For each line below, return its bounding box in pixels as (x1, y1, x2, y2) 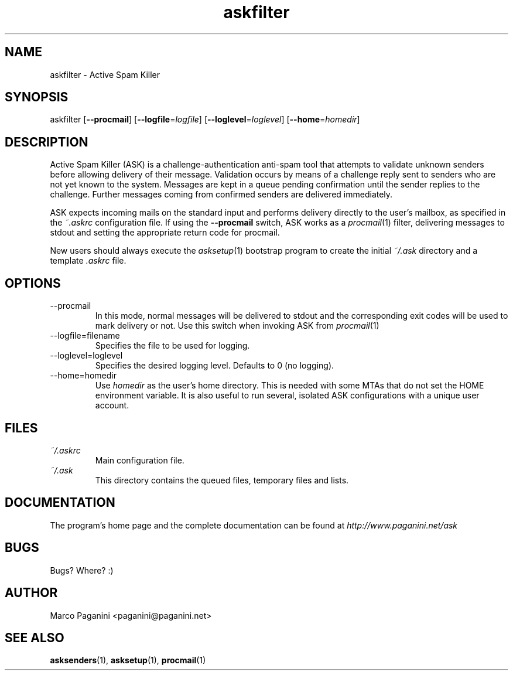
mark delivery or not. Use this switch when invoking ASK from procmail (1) (95, 321, 379, 331)
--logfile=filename (50, 330, 120, 341)
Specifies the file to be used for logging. (95, 340, 250, 351)
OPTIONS (5, 275, 61, 291)
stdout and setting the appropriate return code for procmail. (50, 227, 280, 238)
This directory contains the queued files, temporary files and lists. (95, 475, 349, 485)
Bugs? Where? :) (50, 565, 114, 575)
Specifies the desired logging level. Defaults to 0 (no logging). (95, 360, 334, 371)
